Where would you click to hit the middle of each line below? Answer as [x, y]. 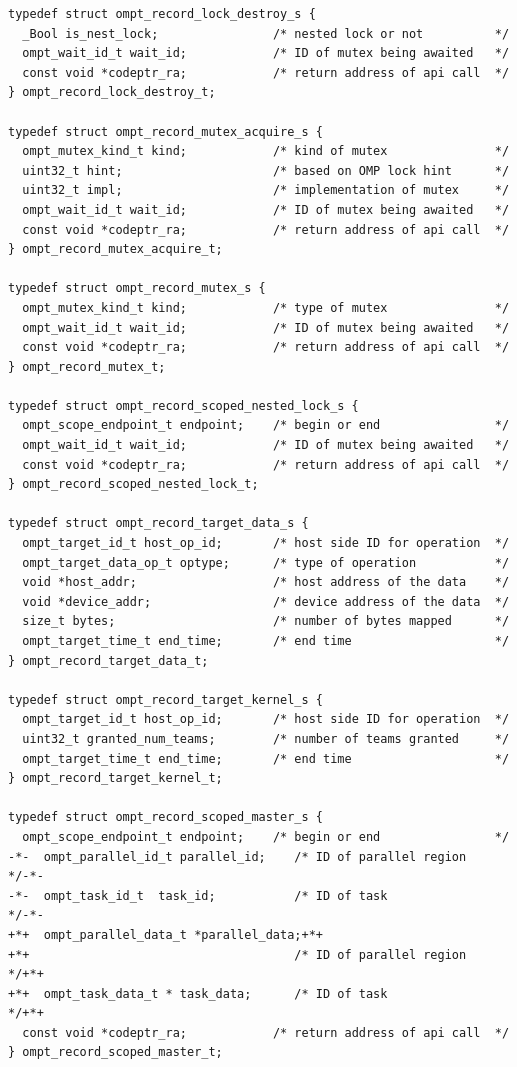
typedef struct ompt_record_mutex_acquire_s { [165, 131]
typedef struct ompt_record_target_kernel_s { [165, 699]
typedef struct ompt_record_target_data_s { [158, 523]
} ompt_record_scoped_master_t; [115, 1052]
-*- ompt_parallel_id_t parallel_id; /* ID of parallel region [237, 856]
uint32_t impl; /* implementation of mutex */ [266, 190]
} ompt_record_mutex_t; [87, 366]
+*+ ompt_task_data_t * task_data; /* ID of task [198, 993]
